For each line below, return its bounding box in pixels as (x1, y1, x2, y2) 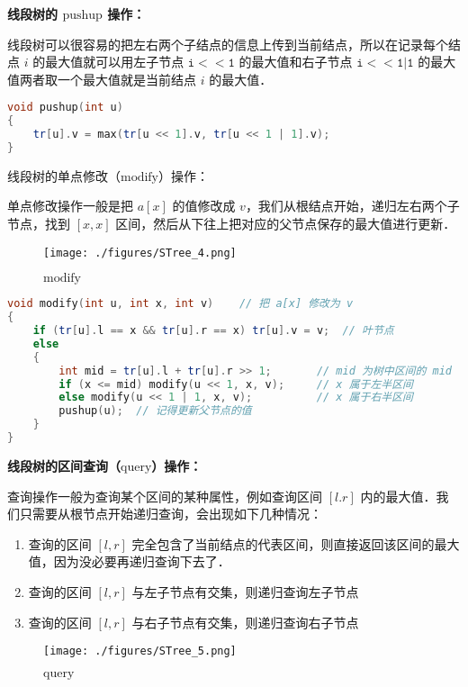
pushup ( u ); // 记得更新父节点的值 (58, 404, 252, 418)
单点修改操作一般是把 (7, 196, 133, 215)
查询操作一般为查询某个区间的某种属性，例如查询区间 (7, 486, 322, 505)
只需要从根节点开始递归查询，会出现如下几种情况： (19, 504, 322, 523)
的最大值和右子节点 (238, 52, 353, 71)
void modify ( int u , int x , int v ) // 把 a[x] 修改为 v (7, 297, 354, 311)
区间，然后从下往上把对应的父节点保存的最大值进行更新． (115, 214, 456, 233)
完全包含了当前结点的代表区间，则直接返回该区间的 (131, 534, 435, 553)
